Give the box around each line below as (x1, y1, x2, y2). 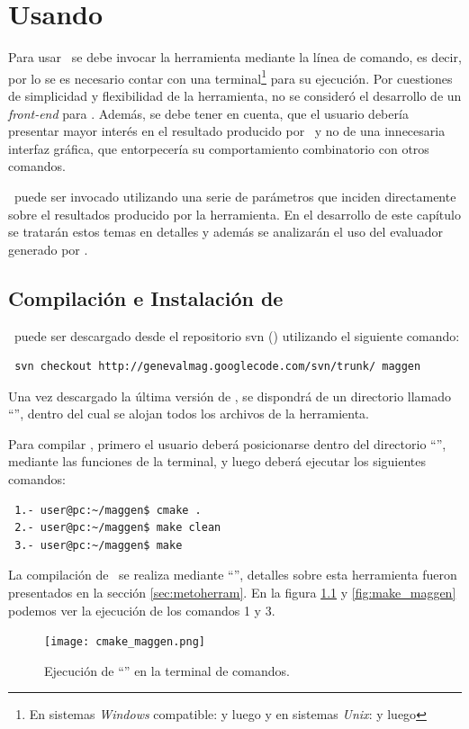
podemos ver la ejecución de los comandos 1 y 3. (8, 600, 275, 619)
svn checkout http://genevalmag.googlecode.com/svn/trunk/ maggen (14, 360, 421, 373)
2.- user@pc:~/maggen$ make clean (14, 521, 221, 535)
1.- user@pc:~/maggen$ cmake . (14, 503, 202, 517)
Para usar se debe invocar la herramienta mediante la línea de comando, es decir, (8, 48, 462, 67)
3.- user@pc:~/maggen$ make (14, 538, 183, 552)
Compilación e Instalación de (8, 283, 284, 311)
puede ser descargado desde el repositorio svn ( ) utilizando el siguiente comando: (14, 326, 460, 345)
